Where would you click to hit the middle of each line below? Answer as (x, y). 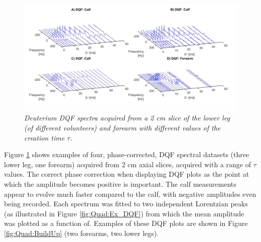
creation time (44, 137)
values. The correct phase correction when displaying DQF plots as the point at (127, 174)
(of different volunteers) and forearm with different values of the (122, 128)
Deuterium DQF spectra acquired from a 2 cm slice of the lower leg (127, 118)
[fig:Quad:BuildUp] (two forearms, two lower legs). (82, 233)
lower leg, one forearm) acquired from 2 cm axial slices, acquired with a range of (127, 164)
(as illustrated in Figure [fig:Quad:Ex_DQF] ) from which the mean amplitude (124, 213)
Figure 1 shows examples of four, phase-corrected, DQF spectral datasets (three (127, 154)
